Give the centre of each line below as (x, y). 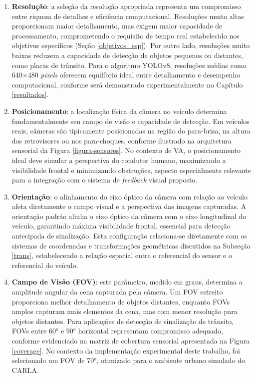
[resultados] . (30, 94)
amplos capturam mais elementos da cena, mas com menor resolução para (125, 311)
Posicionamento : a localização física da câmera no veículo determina (119, 111)
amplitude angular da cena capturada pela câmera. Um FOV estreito (117, 292)
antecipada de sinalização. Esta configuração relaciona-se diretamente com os (129, 236)
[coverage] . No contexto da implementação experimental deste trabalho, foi (126, 350)
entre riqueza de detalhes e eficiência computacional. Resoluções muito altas (128, 16)
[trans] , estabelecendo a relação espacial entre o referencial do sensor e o (122, 255)
